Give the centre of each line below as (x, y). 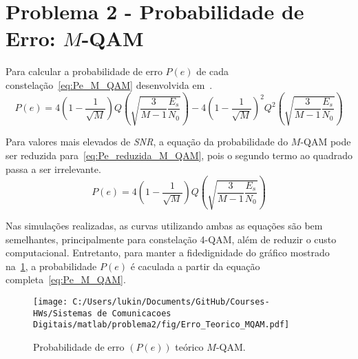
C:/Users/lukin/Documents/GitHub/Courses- (171, 302)
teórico (189, 347)
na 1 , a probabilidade (51, 266)
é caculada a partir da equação (195, 266)
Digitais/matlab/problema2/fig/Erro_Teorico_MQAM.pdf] (161, 325)
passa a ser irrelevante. (53, 168)
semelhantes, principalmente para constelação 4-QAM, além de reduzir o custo (171, 239)
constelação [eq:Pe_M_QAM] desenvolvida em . (109, 84)
